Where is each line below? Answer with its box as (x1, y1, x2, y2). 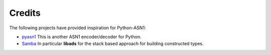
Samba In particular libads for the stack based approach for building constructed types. (22, 41, 204, 47)
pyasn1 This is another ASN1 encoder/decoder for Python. (22, 34, 142, 40)
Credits (9, 7, 41, 18)
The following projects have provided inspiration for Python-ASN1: (9, 25, 146, 31)
